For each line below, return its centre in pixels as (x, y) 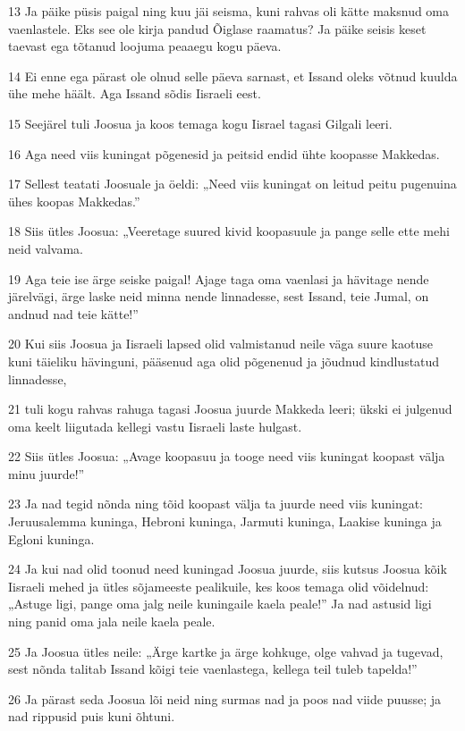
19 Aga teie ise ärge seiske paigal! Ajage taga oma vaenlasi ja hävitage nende (219, 278)
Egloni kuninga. (51, 538)
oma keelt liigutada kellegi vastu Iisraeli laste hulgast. (155, 426)
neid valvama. (46, 248)
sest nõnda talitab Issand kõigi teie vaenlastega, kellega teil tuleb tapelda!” (213, 669)
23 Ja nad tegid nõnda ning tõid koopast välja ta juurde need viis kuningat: (216, 504)
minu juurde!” (46, 473)
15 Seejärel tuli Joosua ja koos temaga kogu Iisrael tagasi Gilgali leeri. (200, 123)
